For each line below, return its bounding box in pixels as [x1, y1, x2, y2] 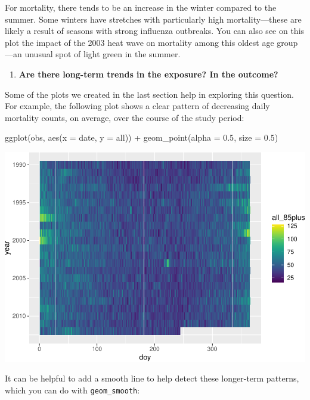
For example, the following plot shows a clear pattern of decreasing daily [5, 100, 270, 112]
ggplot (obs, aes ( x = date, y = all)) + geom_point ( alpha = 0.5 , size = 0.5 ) [5, 131, 278, 144]
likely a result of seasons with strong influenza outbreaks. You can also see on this [5, 24, 305, 37]
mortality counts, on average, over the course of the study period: [5, 111, 244, 123]
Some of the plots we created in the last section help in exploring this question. [5, 88, 294, 100]
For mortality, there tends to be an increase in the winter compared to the [5, 1, 277, 13]
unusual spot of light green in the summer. [24, 48, 181, 60]
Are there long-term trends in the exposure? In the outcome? [18, 67, 278, 80]
